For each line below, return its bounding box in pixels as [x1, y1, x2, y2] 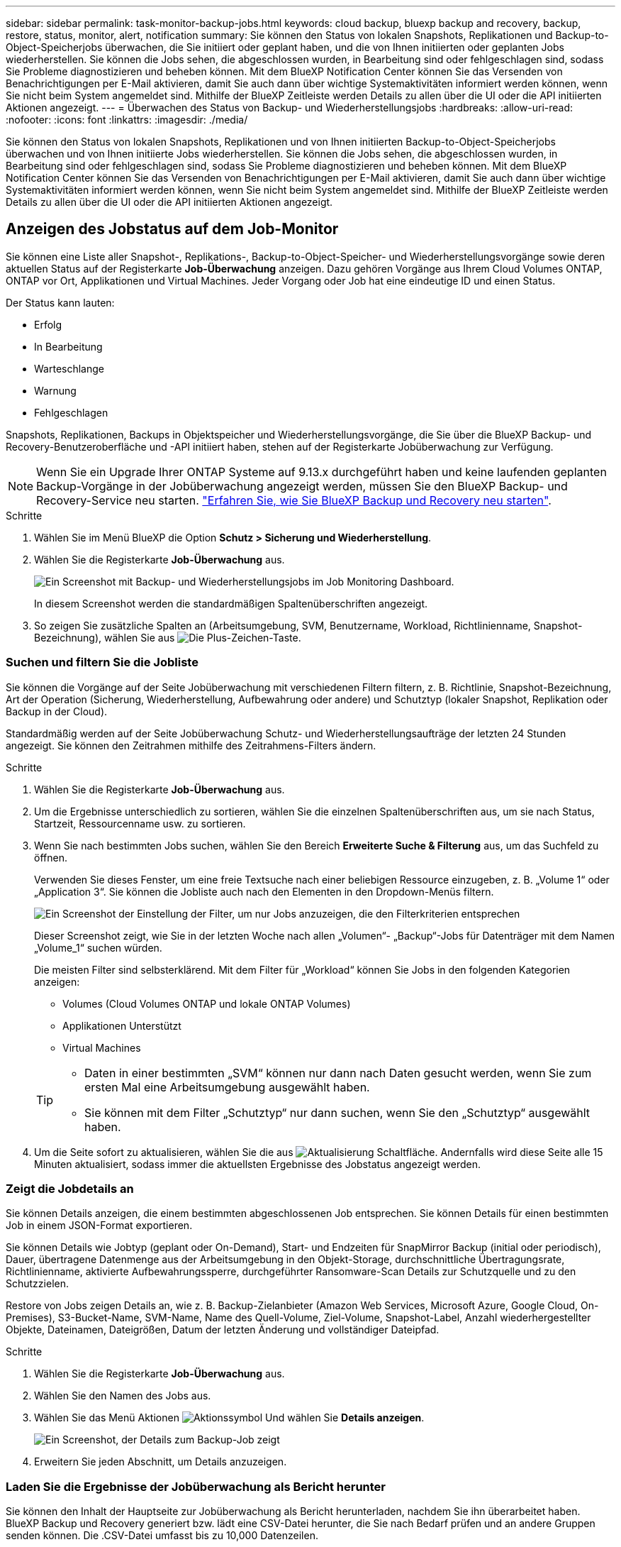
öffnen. [34, 851, 67, 864]
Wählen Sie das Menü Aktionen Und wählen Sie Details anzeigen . [34, 1411, 425, 1424]
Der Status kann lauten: [6, 296, 115, 309]
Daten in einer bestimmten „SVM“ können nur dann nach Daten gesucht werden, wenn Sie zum [84, 1065, 592, 1080]
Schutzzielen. [6, 1277, 69, 1290]
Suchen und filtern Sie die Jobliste [6, 655, 198, 670]
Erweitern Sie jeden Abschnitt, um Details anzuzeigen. [34, 1455, 287, 1468]
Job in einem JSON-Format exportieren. [6, 1219, 193, 1232]
